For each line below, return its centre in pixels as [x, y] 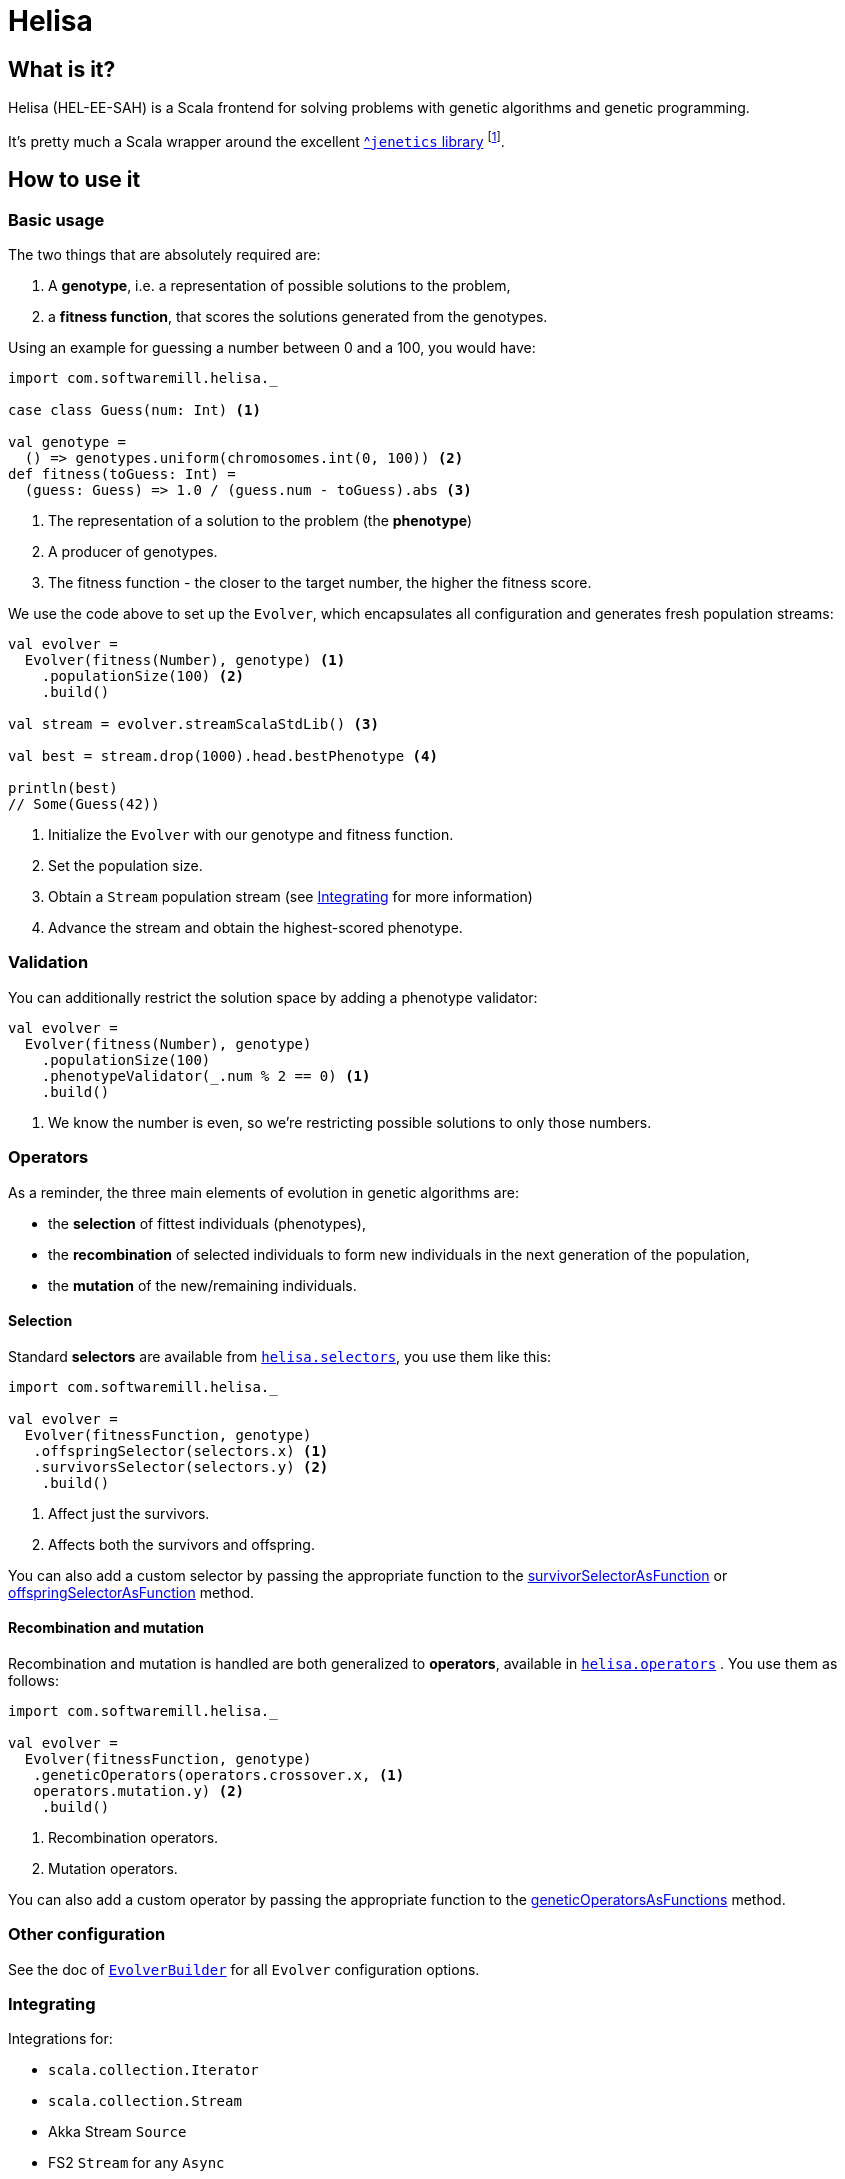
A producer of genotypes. [133, 552]
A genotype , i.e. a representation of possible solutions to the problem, [279, 286]
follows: [33, 1680]
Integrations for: [60, 2039]
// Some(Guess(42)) [84, 804]
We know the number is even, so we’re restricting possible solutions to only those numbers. [350, 1122]
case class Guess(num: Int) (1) [134, 410]
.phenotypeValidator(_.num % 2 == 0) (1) [206, 1075]
